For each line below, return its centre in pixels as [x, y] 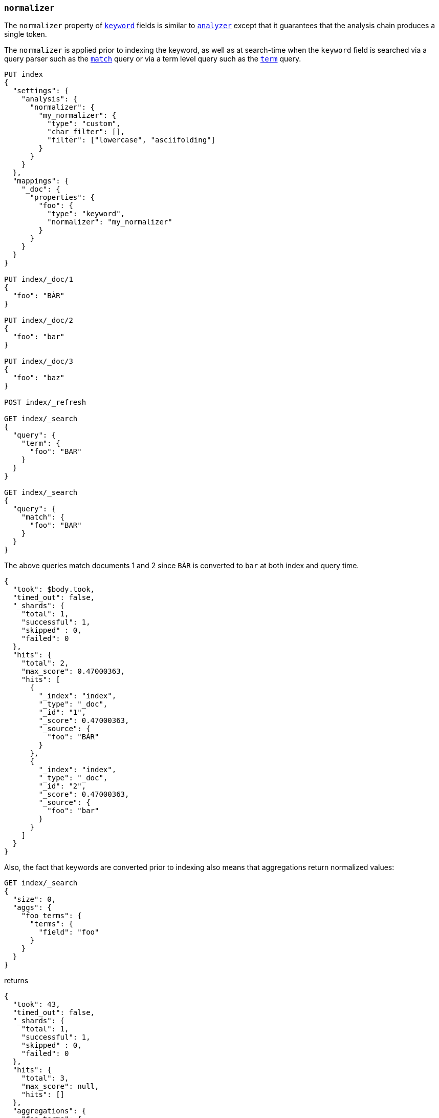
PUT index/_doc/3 [39, 361]
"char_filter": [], [86, 132]
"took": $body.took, [54, 589]
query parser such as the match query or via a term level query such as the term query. [153, 59]
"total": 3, [45, 1078]
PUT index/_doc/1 [39, 279]
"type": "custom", [84, 124]
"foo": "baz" [39, 378]
